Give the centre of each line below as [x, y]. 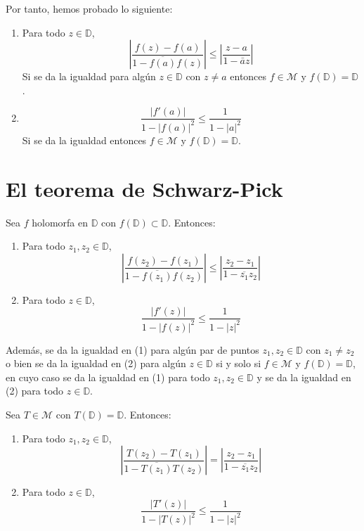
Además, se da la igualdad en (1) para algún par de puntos [132, 349]
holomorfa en [60, 222]
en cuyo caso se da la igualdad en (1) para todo [108, 377]
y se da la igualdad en [304, 377]
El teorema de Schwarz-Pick [144, 188]
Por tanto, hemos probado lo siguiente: [89, 8]
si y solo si [239, 363]
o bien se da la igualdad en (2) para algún [96, 363]
